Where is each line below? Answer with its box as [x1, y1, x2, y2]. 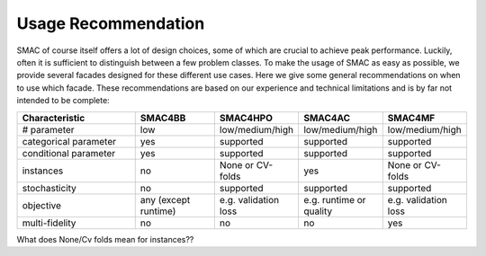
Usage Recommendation [16, 13, 205, 33]
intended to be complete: [16, 95, 110, 106]
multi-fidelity [22, 216, 76, 229]
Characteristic [22, 111, 85, 124]
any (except [139, 193, 191, 206]
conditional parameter [22, 146, 116, 159]
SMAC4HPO [219, 111, 274, 124]
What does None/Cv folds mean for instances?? [16, 234, 194, 244]
